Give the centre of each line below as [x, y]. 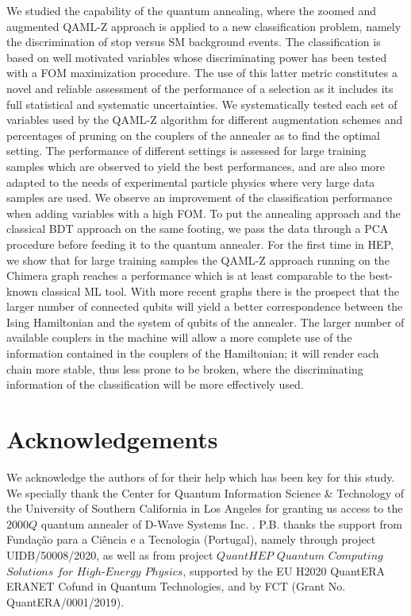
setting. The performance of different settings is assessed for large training [186, 151]
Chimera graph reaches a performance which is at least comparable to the [186, 275]
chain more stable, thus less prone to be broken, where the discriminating [185, 368]
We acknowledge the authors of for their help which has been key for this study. [201, 477]
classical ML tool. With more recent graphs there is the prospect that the [221, 291]
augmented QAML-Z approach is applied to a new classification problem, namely [204, 26]
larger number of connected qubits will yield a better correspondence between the [205, 306]
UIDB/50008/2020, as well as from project [110, 554]
